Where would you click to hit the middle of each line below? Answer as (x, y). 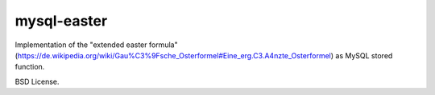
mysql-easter (61, 21)
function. (30, 67)
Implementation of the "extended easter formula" (96, 45)
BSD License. (37, 81)
